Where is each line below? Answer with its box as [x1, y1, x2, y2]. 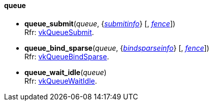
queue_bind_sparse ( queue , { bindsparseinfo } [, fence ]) [24, 43, 209, 52]
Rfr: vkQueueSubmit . [24, 27, 94, 37]
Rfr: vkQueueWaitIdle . [24, 76, 97, 85]
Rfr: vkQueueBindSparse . [24, 52, 109, 61]
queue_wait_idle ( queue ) [24, 67, 107, 77]
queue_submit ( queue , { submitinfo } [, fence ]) [24, 19, 175, 28]
